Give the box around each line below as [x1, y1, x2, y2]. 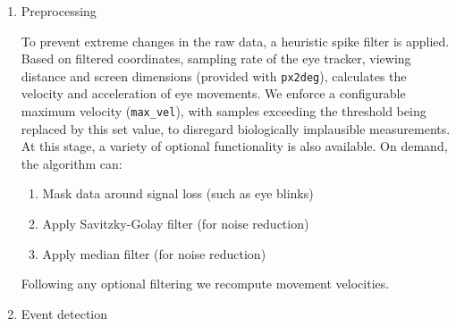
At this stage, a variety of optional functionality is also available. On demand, [21, 137, 448, 155]
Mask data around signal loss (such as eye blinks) [42, 184, 314, 203]
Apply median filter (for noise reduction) [42, 244, 266, 263]
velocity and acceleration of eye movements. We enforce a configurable [21, 84, 406, 103]
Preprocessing [21, 2, 97, 20]
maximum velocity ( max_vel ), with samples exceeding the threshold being [21, 102, 426, 121]
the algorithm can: [21, 154, 122, 172]
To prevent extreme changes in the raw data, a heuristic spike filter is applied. [21, 31, 450, 50]
